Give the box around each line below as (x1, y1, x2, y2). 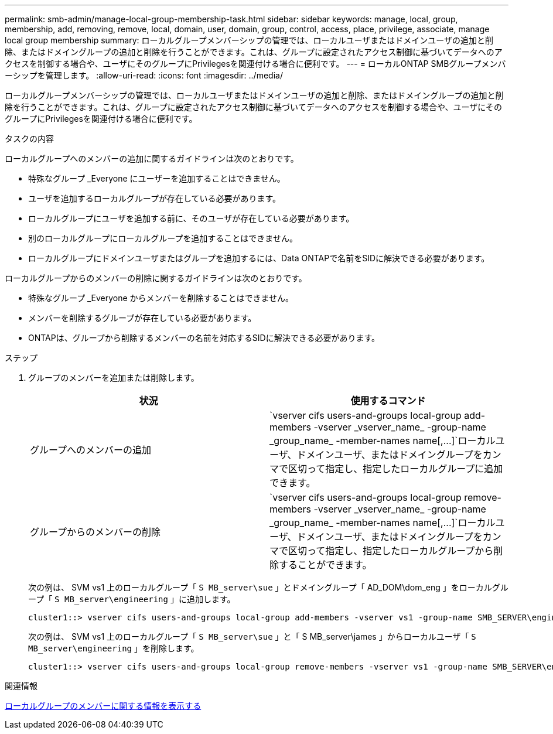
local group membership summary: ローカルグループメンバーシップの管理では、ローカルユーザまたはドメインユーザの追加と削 (5, 35, 493, 45)
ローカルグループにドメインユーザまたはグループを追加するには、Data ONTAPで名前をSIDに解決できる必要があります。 (28, 253, 490, 263)
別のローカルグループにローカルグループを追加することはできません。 (28, 233, 298, 243)
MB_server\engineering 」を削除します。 (28, 643, 199, 653)
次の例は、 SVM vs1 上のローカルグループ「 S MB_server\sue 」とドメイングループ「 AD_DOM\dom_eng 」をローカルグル (28, 582, 508, 592)
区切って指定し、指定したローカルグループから (288, 545, 494, 557)
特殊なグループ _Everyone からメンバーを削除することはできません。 (28, 293, 294, 303)
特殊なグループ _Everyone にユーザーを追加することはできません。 (28, 173, 285, 183)
